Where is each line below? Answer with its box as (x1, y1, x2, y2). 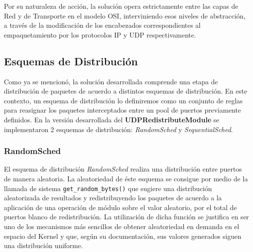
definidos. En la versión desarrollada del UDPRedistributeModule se (4, 114, 219, 124)
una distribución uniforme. (4, 240, 83, 251)
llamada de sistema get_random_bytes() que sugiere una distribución (4, 183, 212, 193)
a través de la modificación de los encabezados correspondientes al (4, 20, 201, 30)
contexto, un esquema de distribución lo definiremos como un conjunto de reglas (4, 95, 243, 105)
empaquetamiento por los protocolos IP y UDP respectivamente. (4, 29, 196, 39)
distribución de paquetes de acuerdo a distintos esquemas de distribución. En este (4, 86, 247, 96)
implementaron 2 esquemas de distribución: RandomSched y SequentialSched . (4, 124, 233, 134)
